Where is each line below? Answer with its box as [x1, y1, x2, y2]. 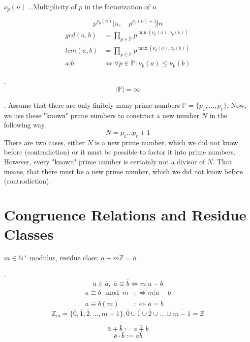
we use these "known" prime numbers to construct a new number [4, 110, 200, 120]
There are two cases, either [4, 137, 85, 147]
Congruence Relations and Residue [4, 204, 247, 224]
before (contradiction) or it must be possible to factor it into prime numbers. [4, 147, 236, 157]
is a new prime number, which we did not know [94, 137, 238, 147]
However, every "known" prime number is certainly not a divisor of [4, 156, 205, 166]
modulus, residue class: [30, 252, 99, 263]
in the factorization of [84, 1, 150, 11]
